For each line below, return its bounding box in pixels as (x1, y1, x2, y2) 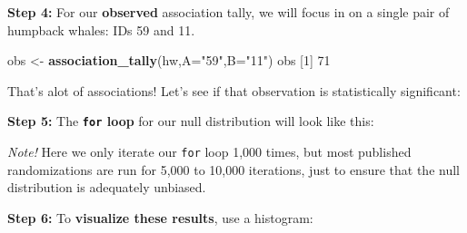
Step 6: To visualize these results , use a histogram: (7, 208, 313, 227)
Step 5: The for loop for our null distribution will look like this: (7, 112, 374, 131)
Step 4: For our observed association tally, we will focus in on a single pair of (7, 3, 450, 21)
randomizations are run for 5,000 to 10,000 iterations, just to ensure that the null (7, 160, 460, 179)
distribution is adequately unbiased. (7, 178, 206, 197)
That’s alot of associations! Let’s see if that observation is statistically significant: (7, 81, 461, 100)
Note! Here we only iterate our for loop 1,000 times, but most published (7, 142, 412, 161)
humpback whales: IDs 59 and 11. (7, 20, 195, 39)
